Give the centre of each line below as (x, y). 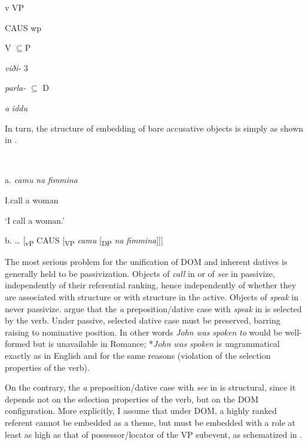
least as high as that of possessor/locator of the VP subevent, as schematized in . (154, 434)
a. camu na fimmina (41, 180)
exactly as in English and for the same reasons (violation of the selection (138, 355)
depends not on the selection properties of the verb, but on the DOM (132, 399)
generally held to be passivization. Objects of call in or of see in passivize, (140, 273)
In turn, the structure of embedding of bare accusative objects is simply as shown (154, 128)
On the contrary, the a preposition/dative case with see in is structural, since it (150, 387)
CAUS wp (23, 27)
